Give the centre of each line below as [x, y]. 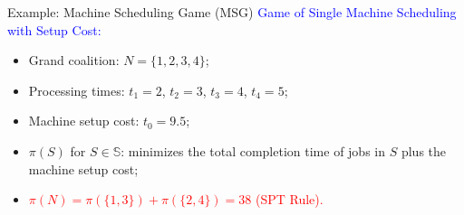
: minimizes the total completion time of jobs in [253, 150]
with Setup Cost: [54, 29]
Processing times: [77, 90]
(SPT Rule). [289, 199]
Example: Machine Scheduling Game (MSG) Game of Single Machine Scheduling [232, 12]
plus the [424, 150]
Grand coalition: [74, 60]
